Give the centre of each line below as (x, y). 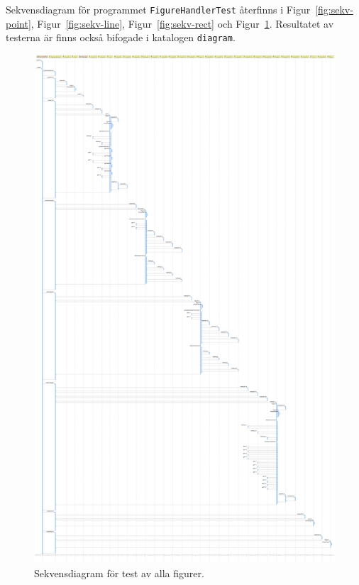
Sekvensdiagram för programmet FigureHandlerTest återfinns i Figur (158, 9)
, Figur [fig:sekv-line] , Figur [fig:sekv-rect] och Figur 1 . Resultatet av (182, 23)
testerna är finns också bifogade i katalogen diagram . (121, 37)
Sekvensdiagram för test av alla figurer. (119, 573)
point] (18, 23)
